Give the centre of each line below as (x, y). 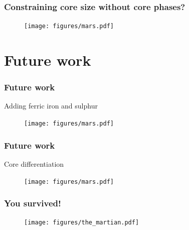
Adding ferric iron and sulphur (51, 106)
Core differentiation (34, 163)
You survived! (33, 203)
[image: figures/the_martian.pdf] (82, 223)
